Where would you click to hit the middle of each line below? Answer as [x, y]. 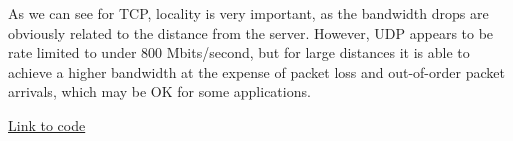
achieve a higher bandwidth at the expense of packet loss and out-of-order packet [256, 71]
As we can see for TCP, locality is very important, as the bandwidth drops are [248, 13]
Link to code [47, 124]
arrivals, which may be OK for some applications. [159, 91]
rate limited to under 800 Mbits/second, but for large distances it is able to [239, 52]
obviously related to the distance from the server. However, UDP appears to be [251, 32]
